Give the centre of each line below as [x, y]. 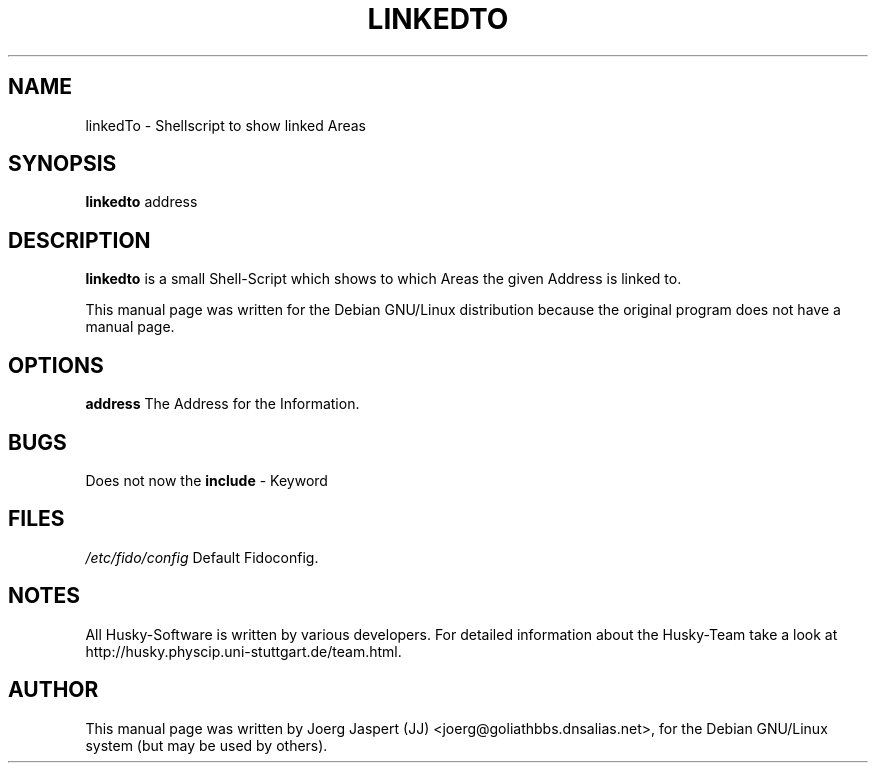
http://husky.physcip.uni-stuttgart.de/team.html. [243, 651]
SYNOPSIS [62, 164]
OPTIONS [56, 365]
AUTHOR [53, 690]
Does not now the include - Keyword [206, 480]
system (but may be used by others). [206, 745]
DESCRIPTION [79, 240]
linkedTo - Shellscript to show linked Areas [225, 125]
